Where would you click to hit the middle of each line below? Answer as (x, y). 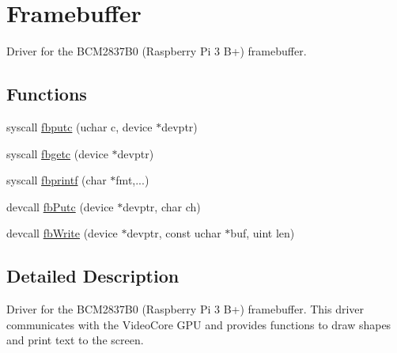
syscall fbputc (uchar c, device (79, 126)
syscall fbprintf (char (57, 180)
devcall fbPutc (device (60, 206)
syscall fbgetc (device (57, 153)
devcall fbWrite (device (62, 233)
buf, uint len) (263, 233)
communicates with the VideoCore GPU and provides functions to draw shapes (199, 324)
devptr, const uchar (174, 233)
